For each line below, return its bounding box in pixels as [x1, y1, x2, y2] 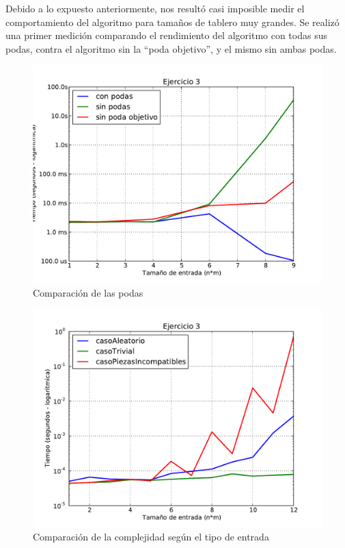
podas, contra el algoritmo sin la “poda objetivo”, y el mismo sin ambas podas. [5, 41, 337, 55]
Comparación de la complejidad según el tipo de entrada [33, 530, 269, 544]
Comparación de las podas [33, 285, 143, 299]
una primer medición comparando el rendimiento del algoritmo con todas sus [5, 28, 327, 42]
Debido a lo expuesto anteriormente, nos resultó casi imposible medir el [5, 1, 305, 15]
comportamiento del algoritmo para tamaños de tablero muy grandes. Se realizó [5, 14, 340, 29]
